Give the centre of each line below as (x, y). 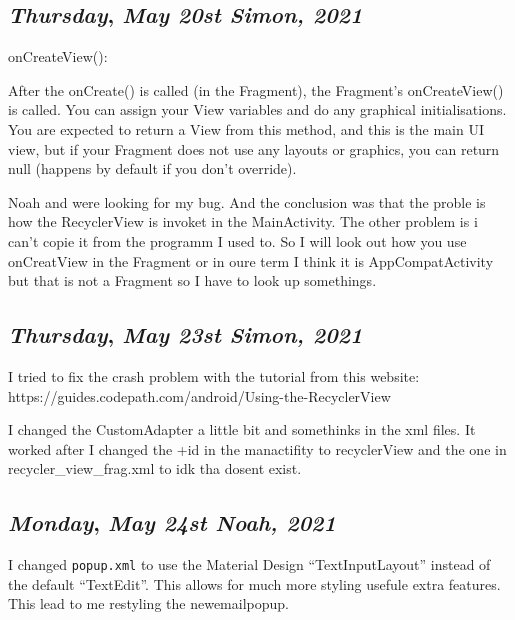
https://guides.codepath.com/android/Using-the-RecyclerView (199, 395)
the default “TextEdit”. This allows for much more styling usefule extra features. (254, 583)
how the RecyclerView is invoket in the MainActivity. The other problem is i (243, 221)
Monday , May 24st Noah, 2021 (172, 522)
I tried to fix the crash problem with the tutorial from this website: (214, 375)
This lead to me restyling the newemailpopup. (148, 603)
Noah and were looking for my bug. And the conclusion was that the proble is (247, 201)
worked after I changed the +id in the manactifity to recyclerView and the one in (257, 448)
